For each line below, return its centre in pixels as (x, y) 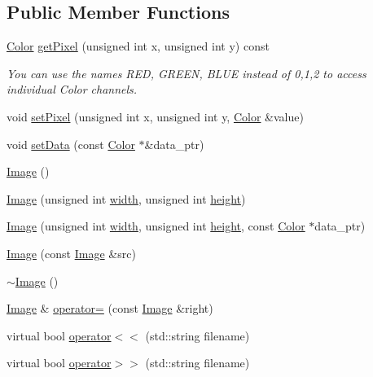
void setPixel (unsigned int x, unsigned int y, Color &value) (155, 116)
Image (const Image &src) (71, 253)
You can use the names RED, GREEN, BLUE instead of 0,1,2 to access (186, 73)
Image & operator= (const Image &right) (110, 308)
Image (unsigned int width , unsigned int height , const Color (156, 226)
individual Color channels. (72, 89)
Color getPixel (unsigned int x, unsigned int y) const (138, 46)
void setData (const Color (71, 144)
